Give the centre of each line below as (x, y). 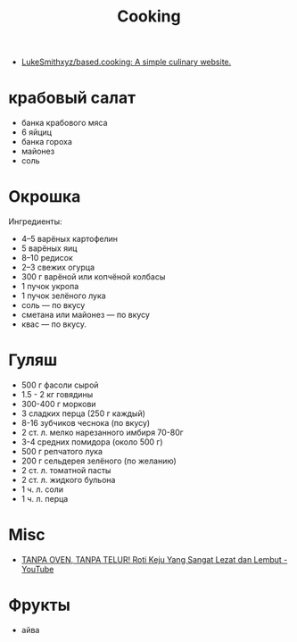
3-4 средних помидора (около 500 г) (92, 442)
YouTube (37, 569)
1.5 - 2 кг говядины (57, 394)
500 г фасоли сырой (60, 385)
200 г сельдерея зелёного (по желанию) (99, 461)
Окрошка (45, 197)
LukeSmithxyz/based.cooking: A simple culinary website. (126, 62)
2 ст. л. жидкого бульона (68, 480)
